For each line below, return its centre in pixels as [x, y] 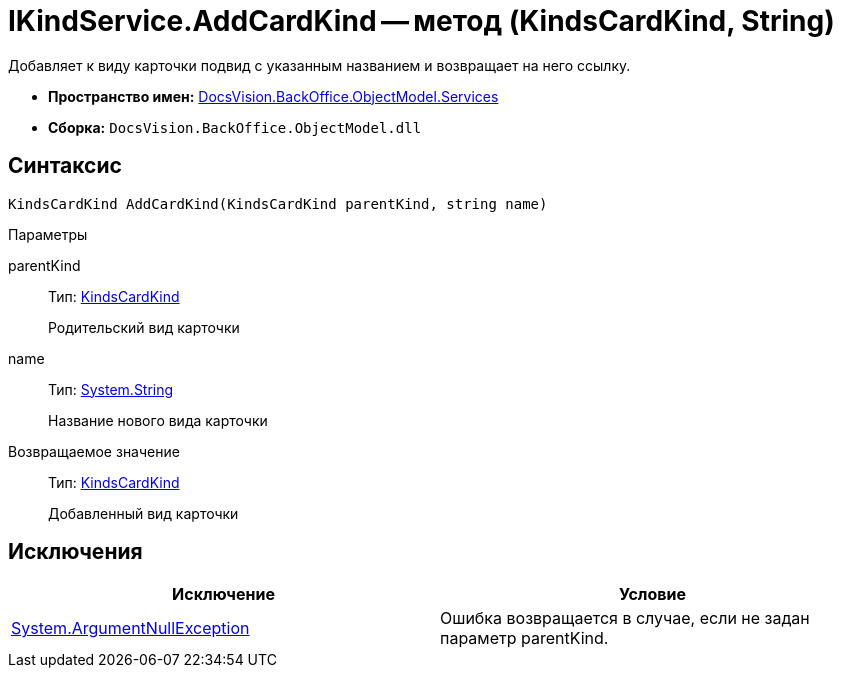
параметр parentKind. [524, 638]
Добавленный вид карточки [143, 513]
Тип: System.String [111, 389]
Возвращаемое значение [94, 451]
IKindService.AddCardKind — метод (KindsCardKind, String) [421, 21]
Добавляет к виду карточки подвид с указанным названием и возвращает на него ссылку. [319, 65]
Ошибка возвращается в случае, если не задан [625, 618]
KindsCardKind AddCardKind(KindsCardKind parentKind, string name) [278, 203]
